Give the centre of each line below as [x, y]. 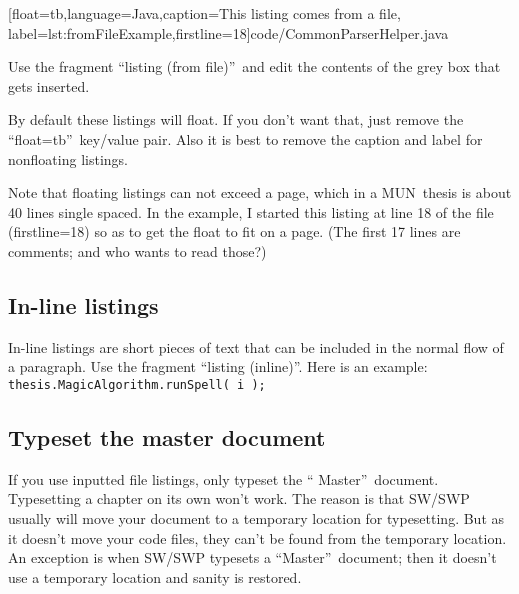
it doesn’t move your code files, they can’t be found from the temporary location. [257, 537]
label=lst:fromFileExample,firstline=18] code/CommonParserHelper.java [228, 32]
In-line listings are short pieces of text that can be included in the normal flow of [256, 346]
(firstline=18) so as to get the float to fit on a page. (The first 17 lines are [234, 231]
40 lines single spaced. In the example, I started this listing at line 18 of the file [251, 211]
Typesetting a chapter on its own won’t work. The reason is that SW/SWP [239, 498]
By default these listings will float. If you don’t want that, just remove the [236, 119]
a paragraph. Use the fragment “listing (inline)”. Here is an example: [218, 366]
